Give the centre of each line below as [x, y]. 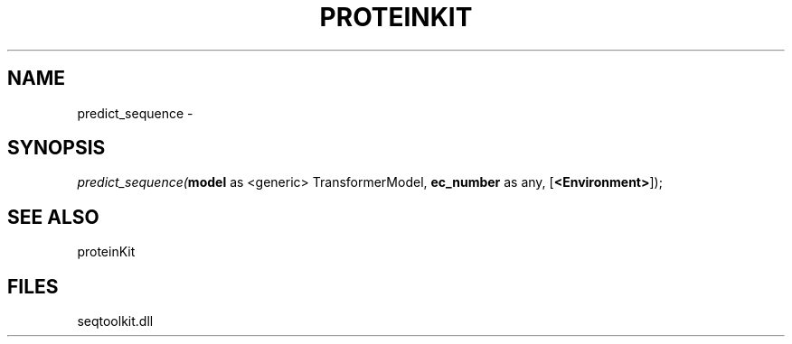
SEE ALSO [53, 217]
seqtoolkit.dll [115, 321]
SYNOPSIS [57, 148]
